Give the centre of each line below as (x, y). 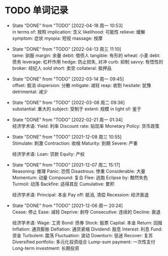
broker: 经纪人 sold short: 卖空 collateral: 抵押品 (62, 68)
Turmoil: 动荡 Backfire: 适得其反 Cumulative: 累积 (63, 184)
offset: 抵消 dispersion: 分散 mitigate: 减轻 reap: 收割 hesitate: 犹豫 (82, 85)
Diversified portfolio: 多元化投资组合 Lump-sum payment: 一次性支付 (84, 242)
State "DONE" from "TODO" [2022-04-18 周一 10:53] (67, 25)
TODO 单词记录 (37, 10)
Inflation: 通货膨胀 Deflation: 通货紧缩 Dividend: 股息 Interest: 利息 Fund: (87, 229)
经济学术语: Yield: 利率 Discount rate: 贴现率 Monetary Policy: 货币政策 (86, 126)
